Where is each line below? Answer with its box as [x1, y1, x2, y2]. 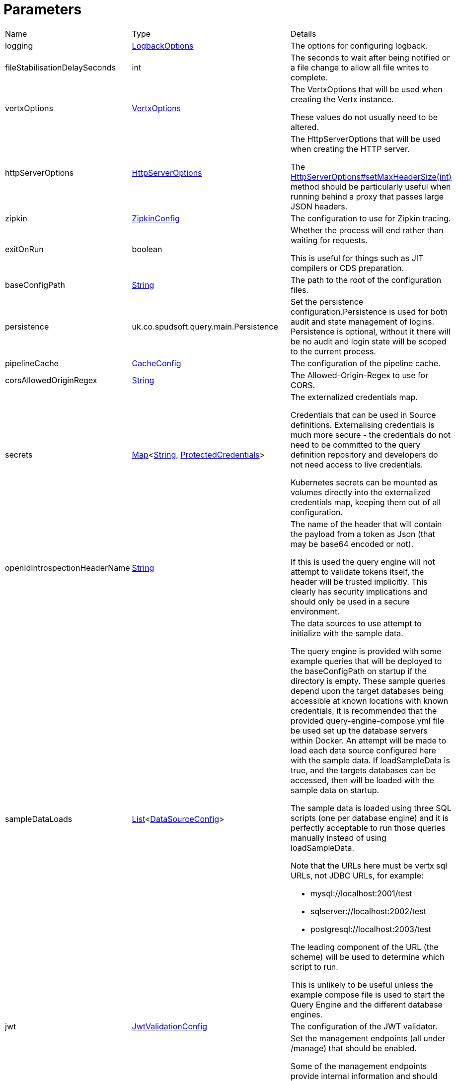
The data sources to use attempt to [291, 618, 422, 628]
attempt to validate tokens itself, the [291, 566, 424, 577]
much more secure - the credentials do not [291, 429, 451, 440]
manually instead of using [291, 832, 386, 843]
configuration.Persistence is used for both [291, 306, 448, 317]
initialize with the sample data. [291, 628, 403, 638]
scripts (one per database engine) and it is [291, 812, 449, 823]
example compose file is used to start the [291, 989, 445, 1000]
